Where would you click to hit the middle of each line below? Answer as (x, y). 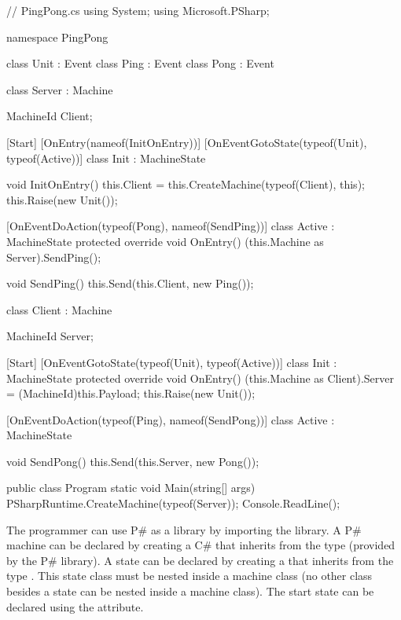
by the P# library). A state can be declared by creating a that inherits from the (200, 560)
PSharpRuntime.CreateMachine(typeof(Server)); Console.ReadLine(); (173, 503)
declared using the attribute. (75, 606)
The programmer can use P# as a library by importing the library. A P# (184, 529)
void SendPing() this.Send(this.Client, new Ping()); (130, 283)
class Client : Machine (59, 309)
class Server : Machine (60, 89)
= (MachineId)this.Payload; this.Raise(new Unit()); (131, 393)
